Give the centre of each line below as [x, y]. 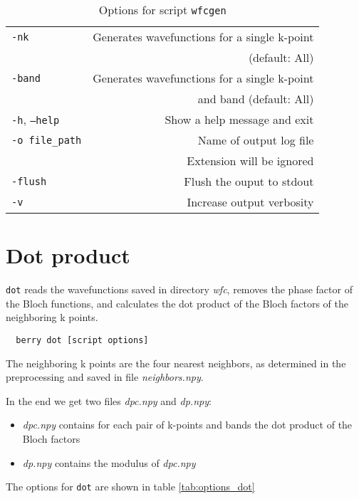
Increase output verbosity [250, 202]
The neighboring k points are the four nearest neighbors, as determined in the [176, 363]
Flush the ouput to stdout [249, 181]
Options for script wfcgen [162, 10]
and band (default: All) [256, 99]
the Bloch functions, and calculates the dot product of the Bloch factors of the [177, 303]
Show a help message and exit [239, 119]
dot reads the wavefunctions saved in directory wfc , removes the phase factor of [179, 289]
